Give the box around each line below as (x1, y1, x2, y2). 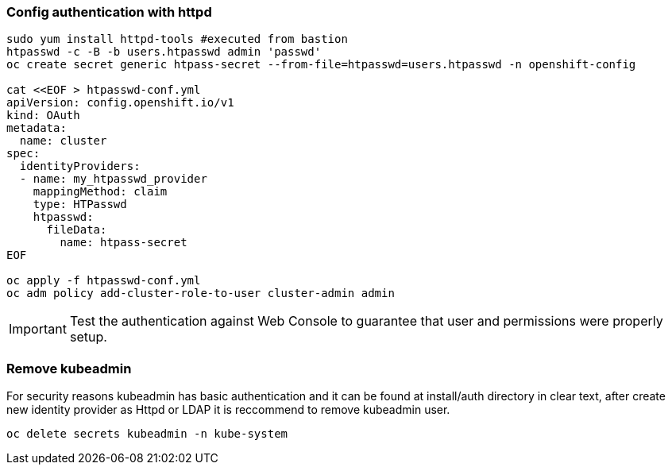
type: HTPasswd (33, 198, 127, 211)
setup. (69, 329, 107, 346)
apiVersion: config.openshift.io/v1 (6, 96, 234, 110)
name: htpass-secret (60, 236, 187, 249)
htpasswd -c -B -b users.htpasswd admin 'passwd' (6, 45, 322, 59)
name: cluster (19, 134, 107, 148)
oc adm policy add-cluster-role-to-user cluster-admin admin (6, 287, 395, 300)
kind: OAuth (6, 109, 80, 122)
